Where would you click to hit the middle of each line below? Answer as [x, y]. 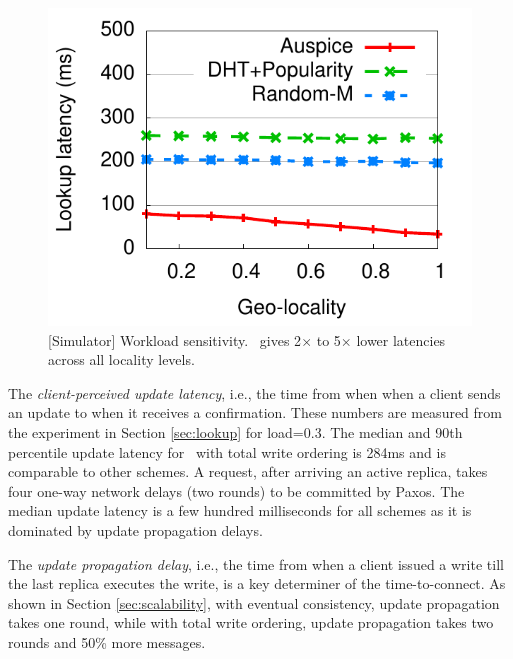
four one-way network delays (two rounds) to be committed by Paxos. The [236, 490]
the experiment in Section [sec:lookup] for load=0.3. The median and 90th [235, 431]
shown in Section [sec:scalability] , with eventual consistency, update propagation [254, 602]
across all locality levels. [121, 359]
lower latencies [401, 339]
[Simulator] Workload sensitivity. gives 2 [175, 339]
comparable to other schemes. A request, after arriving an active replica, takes [248, 471]
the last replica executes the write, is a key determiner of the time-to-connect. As [257, 583]
